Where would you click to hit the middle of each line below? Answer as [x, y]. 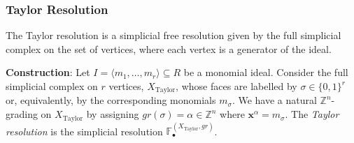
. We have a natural [274, 100]
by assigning [113, 114]
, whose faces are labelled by [236, 86]
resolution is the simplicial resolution [84, 131]
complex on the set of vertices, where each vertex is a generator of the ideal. [169, 48]
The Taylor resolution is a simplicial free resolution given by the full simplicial [174, 35]
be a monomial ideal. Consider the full [266, 72]
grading [22, 114]
